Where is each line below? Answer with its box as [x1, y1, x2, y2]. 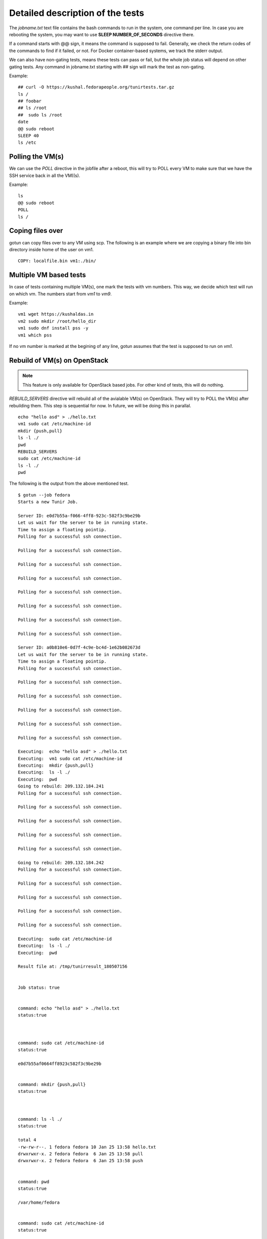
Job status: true [18, 984, 60, 990]
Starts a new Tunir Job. [18, 499, 78, 505]
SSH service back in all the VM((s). [9, 172, 81, 178]
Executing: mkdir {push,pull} [18, 763, 94, 768]
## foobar [18, 98, 42, 104]
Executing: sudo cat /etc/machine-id [18, 936, 112, 942]
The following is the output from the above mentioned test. [9, 481, 129, 487]
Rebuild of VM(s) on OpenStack [9, 356, 109, 364]
